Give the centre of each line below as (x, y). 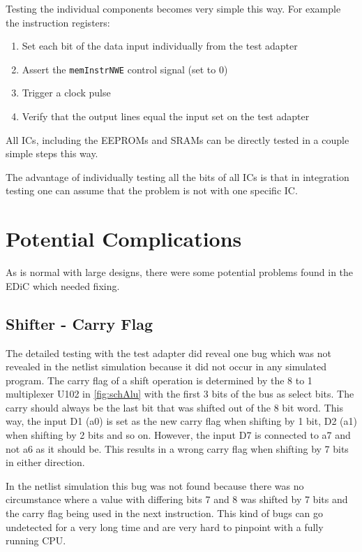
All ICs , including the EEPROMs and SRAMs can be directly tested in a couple (178, 139)
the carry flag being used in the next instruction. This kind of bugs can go (165, 513)
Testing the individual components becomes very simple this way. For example (173, 8)
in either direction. (45, 462)
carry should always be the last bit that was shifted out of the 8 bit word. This (174, 407)
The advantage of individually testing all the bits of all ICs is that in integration (178, 176)
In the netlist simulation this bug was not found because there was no (155, 485)
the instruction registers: (58, 22)
